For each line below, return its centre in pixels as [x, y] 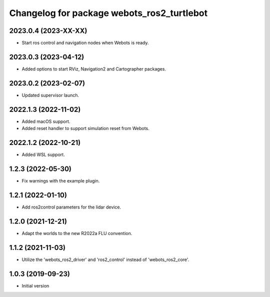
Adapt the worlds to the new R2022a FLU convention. [77, 233]
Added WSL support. [43, 154]
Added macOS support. [46, 121]
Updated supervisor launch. [50, 95]
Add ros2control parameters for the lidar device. [71, 207]
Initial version [35, 285]
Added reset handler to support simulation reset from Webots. [85, 128]
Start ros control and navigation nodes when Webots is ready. [85, 43]
